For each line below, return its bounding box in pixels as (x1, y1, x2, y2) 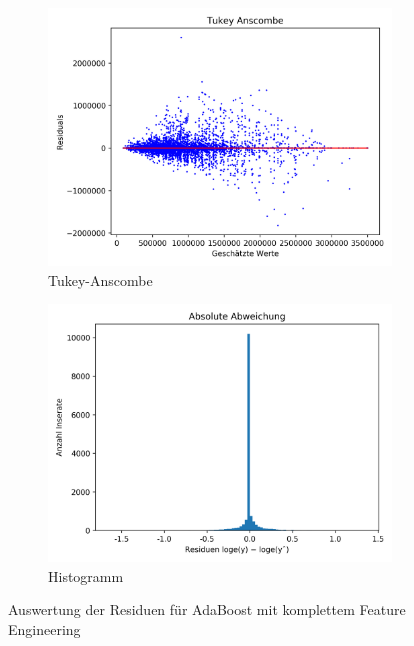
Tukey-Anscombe (48, 269, 153, 290)
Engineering (8, 618, 81, 639)
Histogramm (48, 565, 124, 586)
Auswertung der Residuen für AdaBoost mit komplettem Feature (8, 599, 406, 620)
